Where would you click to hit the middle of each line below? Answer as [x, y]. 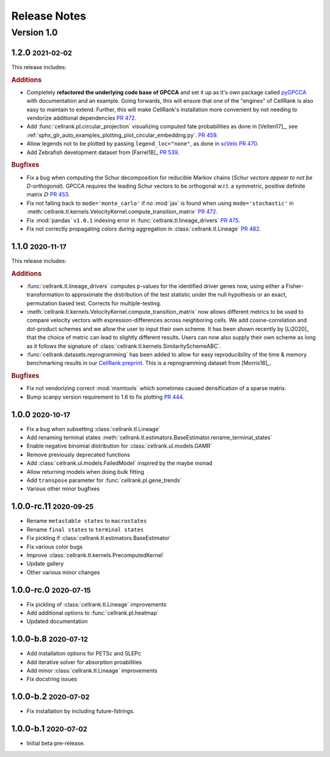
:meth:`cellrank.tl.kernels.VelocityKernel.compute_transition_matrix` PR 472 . [122, 212]
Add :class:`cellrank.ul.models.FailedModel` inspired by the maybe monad [119, 463]
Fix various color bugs [54, 547]
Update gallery [45, 564]
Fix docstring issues [52, 679]
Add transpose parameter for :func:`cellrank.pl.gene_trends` [104, 481]
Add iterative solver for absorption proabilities [84, 662]
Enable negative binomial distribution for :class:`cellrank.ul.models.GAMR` [119, 446]
